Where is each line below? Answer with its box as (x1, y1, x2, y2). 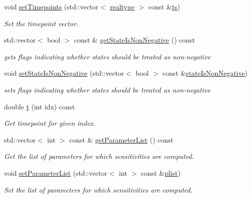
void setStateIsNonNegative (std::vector (4, 68, 124, 78)
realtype (110, 1, 135, 11)
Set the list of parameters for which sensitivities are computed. (4, 184, 193, 195)
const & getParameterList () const (69, 134, 174, 145)
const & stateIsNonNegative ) (162, 68, 248, 78)
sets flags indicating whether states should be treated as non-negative (4, 84, 210, 95)
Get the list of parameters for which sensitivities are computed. (4, 151, 194, 161)
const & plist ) (141, 167, 181, 178)
